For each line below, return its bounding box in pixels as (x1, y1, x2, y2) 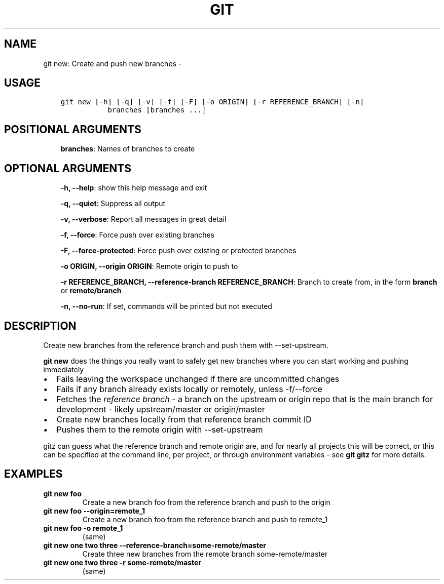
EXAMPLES (4, 468, 63, 481)
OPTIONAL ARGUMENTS (4, 162, 131, 175)
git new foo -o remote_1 (43, 523, 123, 532)
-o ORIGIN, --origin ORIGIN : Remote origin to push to (60, 262, 238, 271)
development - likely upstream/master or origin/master (56, 404, 265, 414)
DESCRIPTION (4, 319, 77, 332)
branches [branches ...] (107, 106, 206, 114)
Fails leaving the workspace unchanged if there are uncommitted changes (56, 373, 340, 384)
